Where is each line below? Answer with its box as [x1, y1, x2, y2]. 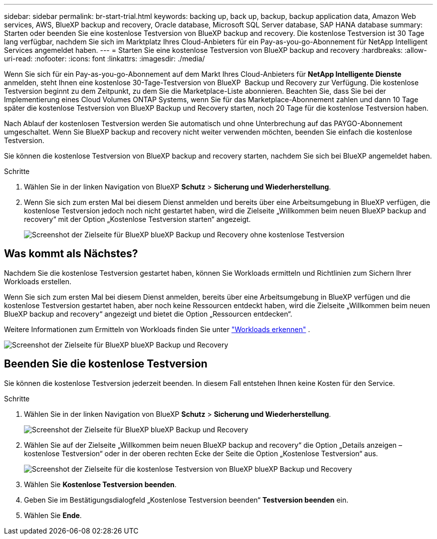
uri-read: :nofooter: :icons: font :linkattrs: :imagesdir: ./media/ [4, 54, 205, 63]
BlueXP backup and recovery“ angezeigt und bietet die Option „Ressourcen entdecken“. [4, 309, 292, 318]
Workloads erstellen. [4, 277, 72, 286]
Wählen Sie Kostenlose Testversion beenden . [24, 480, 177, 489]
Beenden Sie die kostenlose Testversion [4, 358, 208, 370]
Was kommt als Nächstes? [4, 247, 138, 260]
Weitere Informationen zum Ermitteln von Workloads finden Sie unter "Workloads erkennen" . [4, 325, 310, 334]
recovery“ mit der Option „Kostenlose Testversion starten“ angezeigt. [24, 215, 251, 223]
